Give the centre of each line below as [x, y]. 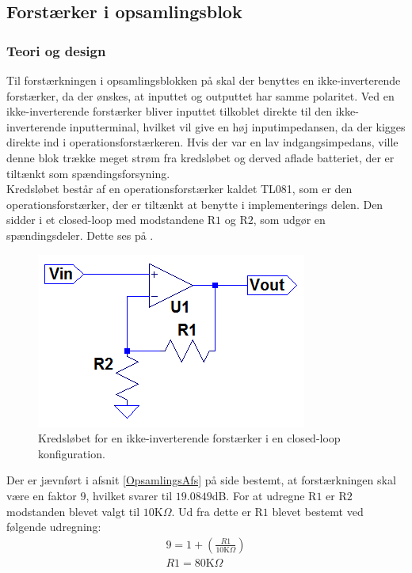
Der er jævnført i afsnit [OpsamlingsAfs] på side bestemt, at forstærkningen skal [201, 480]
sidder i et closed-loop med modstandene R [111, 220]
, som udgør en [289, 220]
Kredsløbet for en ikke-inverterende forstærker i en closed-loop [189, 438]
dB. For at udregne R [264, 495]
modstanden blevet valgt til [73, 511]
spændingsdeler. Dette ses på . [80, 235]
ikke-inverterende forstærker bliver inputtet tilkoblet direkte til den [170, 111]
